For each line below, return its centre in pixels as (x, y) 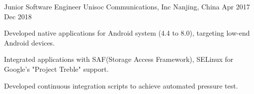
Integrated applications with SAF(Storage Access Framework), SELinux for (119, 59)
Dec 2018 (18, 16)
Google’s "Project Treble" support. (56, 69)
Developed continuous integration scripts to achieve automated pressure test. (121, 85)
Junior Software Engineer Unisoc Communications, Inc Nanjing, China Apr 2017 (127, 6)
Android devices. (30, 42)
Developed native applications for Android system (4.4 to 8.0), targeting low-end (127, 33)
